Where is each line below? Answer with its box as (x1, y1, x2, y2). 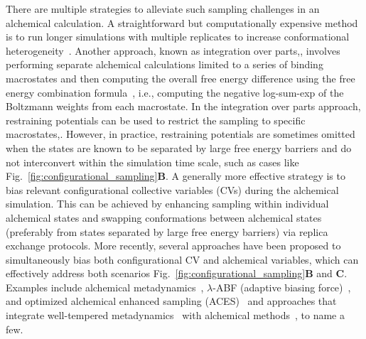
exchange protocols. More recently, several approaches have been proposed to (6, 238, 341, 253)
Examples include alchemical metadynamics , (6, 279, 204, 294)
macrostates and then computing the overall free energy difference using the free (6, 70, 355, 85)
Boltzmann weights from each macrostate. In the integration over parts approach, (6, 99, 361, 114)
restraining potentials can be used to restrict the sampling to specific (6, 112, 306, 127)
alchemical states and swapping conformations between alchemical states (6, 210, 322, 225)
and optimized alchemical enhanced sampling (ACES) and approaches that (6, 294, 337, 308)
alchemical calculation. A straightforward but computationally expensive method (6, 15, 358, 30)
